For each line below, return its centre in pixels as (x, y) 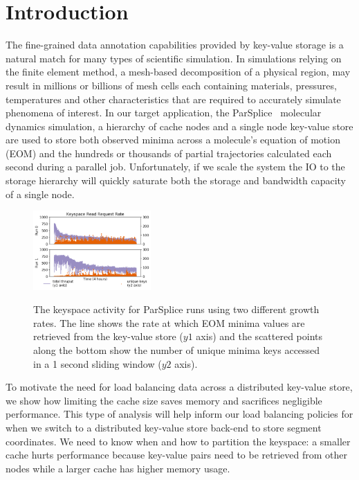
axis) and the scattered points (259, 336)
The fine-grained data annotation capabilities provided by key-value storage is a (175, 45)
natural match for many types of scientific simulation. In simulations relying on (174, 58)
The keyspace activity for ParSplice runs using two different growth (176, 309)
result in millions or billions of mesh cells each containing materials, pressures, (171, 85)
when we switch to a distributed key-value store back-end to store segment (164, 428)
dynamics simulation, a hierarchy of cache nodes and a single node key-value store (179, 126)
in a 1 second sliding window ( (98, 363)
